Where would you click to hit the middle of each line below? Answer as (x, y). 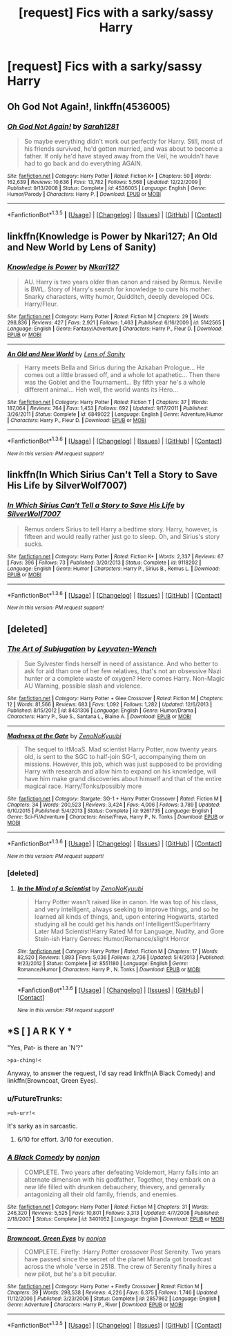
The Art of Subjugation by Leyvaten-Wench (82, 648)
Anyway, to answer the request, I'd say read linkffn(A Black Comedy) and (111, 1073)
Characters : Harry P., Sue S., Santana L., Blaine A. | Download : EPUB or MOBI (99, 716)
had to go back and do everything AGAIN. (83, 163)
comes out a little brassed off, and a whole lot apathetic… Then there (122, 375)
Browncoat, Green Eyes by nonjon (57, 1238)
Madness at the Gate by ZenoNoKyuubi (64, 735)
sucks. (33, 544)
